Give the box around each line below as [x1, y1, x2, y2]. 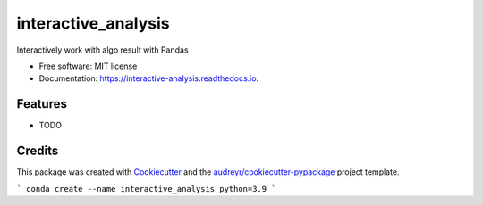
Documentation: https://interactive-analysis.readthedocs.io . [38, 73, 259, 84]
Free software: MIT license [38, 61, 138, 71]
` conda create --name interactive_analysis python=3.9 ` [16, 184, 276, 193]
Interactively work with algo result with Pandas [16, 45, 189, 55]
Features [16, 96, 67, 111]
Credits [16, 143, 59, 159]
